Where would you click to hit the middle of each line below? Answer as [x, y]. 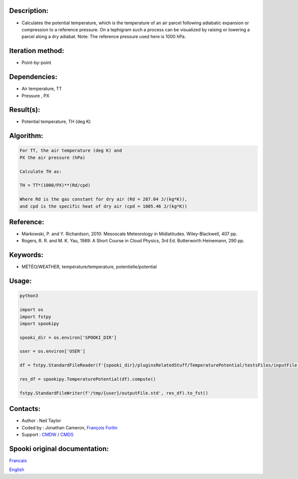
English [17, 470]
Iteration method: [37, 51]
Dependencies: [33, 77]
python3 [29, 296]
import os [32, 310]
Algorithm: [26, 136]
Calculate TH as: [41, 171]
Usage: [21, 281]
